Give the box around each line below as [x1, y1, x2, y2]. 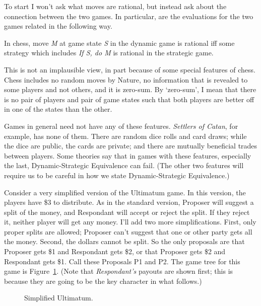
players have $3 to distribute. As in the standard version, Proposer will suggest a [4, 197, 254, 207]
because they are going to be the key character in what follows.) [4, 275, 202, 286]
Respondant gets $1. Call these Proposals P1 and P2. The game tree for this [4, 256, 240, 266]
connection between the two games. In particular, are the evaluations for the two [4, 11, 253, 21]
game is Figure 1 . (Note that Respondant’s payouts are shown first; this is [4, 266, 233, 276]
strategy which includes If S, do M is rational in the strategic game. [4, 47, 214, 58]
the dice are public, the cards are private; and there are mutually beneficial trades [4, 140, 257, 151]
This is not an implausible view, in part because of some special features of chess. [4, 64, 255, 74]
